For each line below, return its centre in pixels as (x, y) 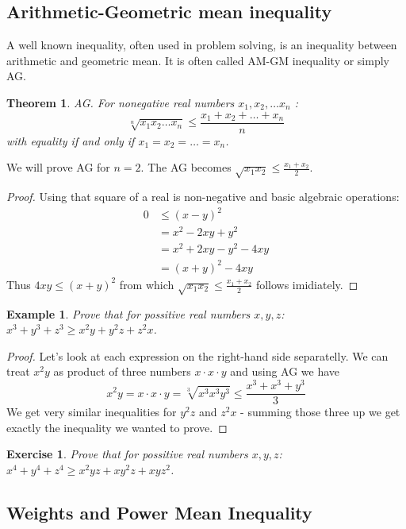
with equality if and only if (71, 140)
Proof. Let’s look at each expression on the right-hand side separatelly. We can (197, 355)
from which (147, 284)
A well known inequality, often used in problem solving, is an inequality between (202, 45)
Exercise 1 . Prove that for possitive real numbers (127, 454)
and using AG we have (285, 371)
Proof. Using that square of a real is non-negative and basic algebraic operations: (203, 196)
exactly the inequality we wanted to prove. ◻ (117, 427)
